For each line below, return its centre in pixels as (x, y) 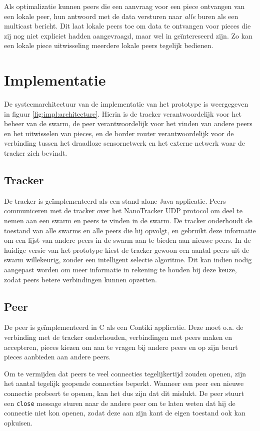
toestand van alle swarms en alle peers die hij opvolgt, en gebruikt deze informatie (130, 230)
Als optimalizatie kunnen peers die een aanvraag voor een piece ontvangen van (124, 6)
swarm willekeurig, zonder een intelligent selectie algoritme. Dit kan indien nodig (128, 260)
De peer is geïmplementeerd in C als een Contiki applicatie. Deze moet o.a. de (124, 327)
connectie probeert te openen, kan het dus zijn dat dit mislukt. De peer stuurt (124, 393)
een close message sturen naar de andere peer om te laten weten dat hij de (120, 403)
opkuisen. (18, 422)
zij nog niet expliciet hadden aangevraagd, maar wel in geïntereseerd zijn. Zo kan (128, 35)
